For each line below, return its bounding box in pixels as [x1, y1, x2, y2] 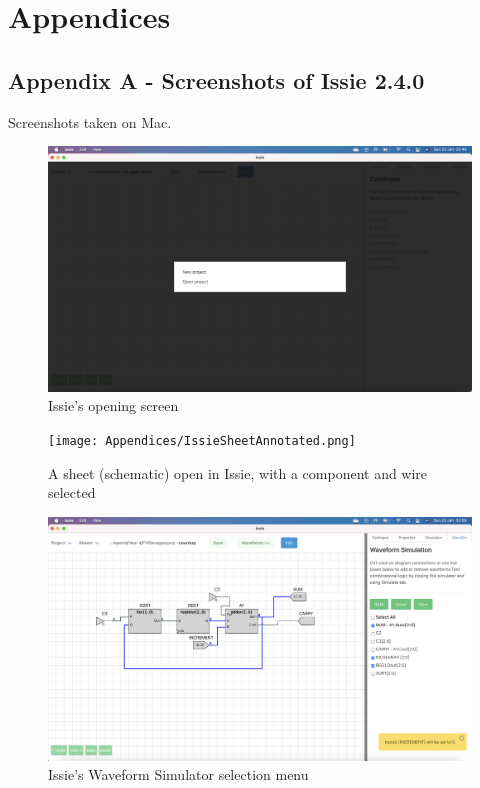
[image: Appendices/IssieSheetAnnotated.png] [48, 433, 356, 448]
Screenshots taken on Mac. [8, 111, 172, 132]
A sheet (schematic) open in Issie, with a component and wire [48, 462, 428, 483]
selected [48, 482, 96, 503]
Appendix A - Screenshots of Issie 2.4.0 [8, 64, 425, 95]
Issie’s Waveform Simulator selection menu [48, 764, 309, 785]
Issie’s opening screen [48, 395, 179, 416]
